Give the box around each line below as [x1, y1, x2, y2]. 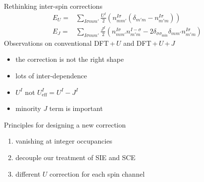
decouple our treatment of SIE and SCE [15, 152, 136, 162]
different [15, 168, 41, 179]
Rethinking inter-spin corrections [4, 1, 103, 11]
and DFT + [123, 37, 158, 48]
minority [15, 103, 41, 113]
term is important [49, 103, 103, 113]
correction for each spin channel [49, 168, 145, 179]
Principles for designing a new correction [4, 119, 126, 129]
